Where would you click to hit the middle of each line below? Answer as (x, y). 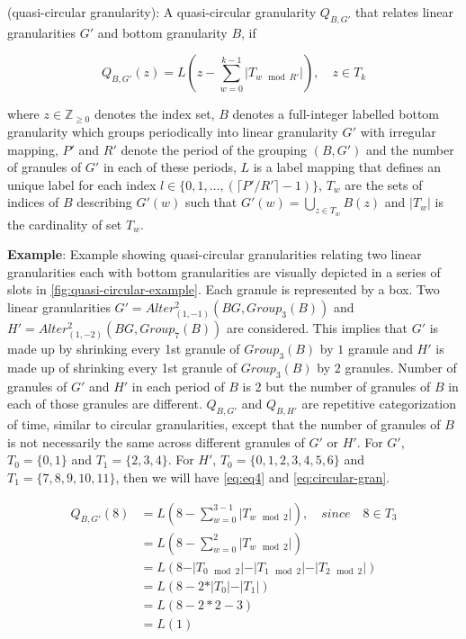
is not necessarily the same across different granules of (156, 441)
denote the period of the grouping (214, 149)
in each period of (178, 386)
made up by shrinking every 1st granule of (124, 349)
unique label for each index (82, 184)
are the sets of (384, 184)
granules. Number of (401, 368)
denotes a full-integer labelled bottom (336, 114)
